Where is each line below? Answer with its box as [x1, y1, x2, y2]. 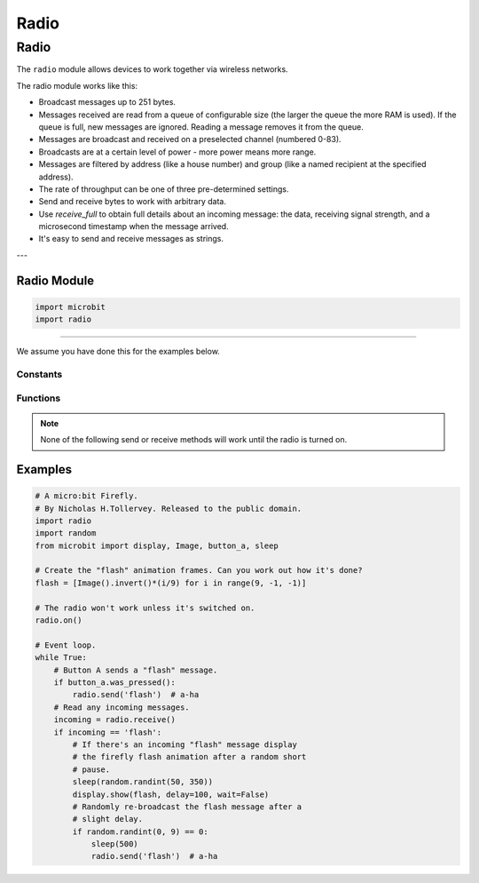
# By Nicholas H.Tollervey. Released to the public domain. [35, 503, 302, 513]
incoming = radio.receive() [53, 715, 177, 725]
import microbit [35, 302, 106, 312]
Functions [16, 392, 61, 404]
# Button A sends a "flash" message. [53, 664, 218, 675]
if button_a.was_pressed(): [53, 678, 177, 688]
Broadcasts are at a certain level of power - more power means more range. [38, 147, 317, 157]
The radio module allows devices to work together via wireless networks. [16, 64, 288, 75]
